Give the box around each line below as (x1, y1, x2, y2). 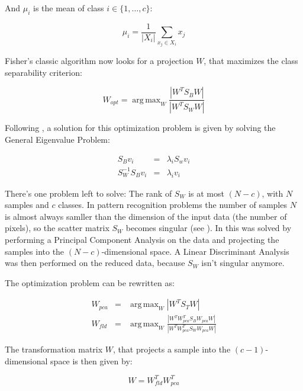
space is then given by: (50, 354, 133, 367)
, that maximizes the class (204, 55, 298, 67)
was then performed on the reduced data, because (5, 257, 185, 269)
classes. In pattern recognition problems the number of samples (58, 198, 287, 211)
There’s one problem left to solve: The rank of (5, 187, 172, 199)
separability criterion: (5, 66, 82, 78)
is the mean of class (33, 2, 104, 14)
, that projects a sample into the (112, 343, 231, 355)
